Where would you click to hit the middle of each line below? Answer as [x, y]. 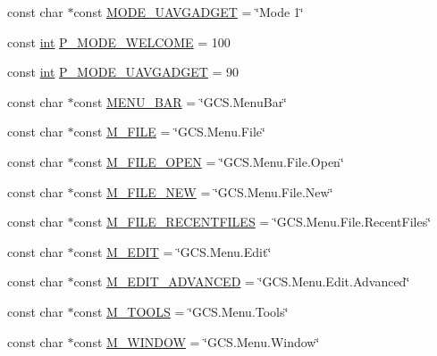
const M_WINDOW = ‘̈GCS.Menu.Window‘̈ [197, 341]
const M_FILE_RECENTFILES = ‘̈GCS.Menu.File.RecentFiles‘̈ [252, 222]
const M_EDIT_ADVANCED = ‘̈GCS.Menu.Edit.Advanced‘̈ [242, 281]
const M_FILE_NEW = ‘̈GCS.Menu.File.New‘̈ [203, 191]
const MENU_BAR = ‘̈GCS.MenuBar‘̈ [181, 101]
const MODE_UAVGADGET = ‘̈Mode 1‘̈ [189, 12]
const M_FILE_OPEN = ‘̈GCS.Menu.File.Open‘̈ [209, 161]
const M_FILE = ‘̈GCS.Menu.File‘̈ [169, 132]
